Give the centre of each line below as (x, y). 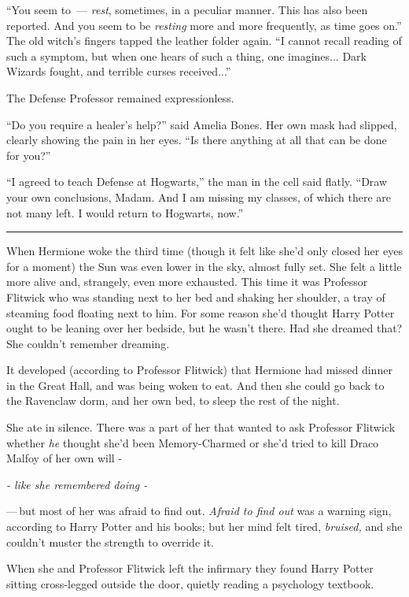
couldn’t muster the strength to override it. (110, 541)
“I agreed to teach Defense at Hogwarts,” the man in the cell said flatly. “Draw (197, 182)
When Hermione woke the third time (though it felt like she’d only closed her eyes (204, 251)
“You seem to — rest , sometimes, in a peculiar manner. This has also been (187, 9)
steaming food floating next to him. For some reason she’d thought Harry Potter (201, 312)
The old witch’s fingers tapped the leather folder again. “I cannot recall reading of (204, 41)
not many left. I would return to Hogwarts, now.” (125, 212)
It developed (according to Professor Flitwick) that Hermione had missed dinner (199, 370)
